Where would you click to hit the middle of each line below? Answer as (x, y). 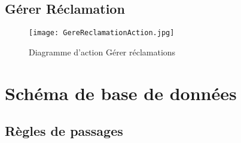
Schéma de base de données (121, 93)
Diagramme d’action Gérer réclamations (102, 52)
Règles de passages (64, 131)
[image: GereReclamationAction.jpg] (102, 33)
